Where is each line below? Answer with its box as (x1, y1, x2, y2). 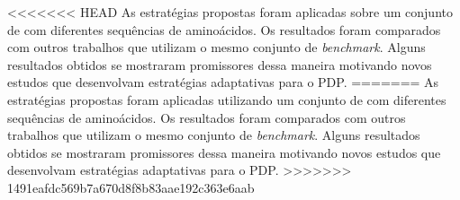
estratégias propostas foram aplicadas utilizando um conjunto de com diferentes (7, 90, 446, 109)
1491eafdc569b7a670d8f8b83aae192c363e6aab (7, 178, 255, 196)
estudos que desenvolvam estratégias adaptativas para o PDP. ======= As (7, 73, 439, 91)
